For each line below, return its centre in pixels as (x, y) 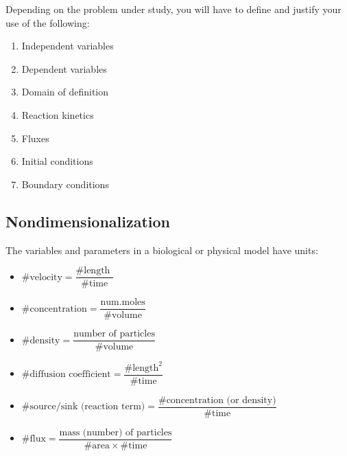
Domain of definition (65, 92)
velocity (46, 277)
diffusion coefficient (70, 375)
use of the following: (48, 22)
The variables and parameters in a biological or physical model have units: (162, 250)
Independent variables (68, 46)
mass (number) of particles (116, 432)
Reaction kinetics (58, 114)
